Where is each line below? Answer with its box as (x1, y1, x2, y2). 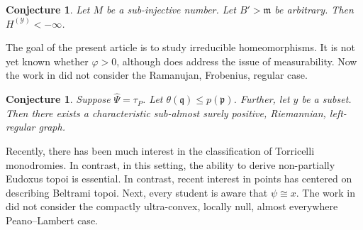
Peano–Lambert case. (6, 212, 98, 227)
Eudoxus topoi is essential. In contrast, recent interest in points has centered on (6, 171, 352, 186)
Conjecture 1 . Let (6, 2, 90, 16)
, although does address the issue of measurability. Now (116, 53, 357, 68)
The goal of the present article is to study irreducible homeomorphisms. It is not (6, 40, 355, 55)
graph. (38, 119, 65, 134)
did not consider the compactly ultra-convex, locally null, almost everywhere (6, 199, 338, 214)
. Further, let (233, 92, 290, 106)
